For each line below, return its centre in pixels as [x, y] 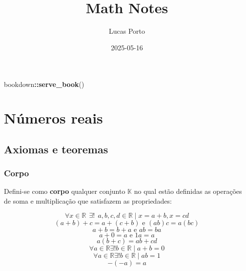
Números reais [53, 118]
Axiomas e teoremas [56, 149]
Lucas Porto [127, 31]
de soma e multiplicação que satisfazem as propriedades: [88, 200]
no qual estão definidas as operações [188, 191]
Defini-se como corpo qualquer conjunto [65, 191]
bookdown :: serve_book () [44, 84]
